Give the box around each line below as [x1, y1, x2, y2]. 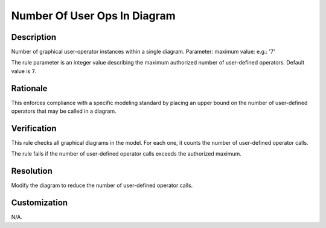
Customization [11, 198, 68, 208]
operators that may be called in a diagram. [11, 107, 117, 115]
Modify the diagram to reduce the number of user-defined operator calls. [11, 182, 193, 189]
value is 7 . [11, 67, 37, 75]
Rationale [11, 83, 48, 93]
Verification [11, 123, 57, 133]
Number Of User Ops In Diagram [11, 9, 176, 22]
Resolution [11, 166, 53, 176]
